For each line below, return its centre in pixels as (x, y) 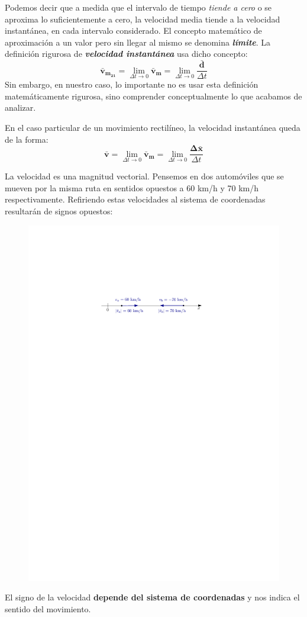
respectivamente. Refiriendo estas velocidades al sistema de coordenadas (135, 199)
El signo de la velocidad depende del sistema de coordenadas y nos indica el (152, 597)
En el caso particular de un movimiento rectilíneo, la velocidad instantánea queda (153, 128)
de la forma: (27, 139)
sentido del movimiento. (48, 608)
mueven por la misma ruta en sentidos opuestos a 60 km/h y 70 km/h (132, 187)
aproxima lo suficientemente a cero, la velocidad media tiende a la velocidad (143, 19)
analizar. (20, 107)
